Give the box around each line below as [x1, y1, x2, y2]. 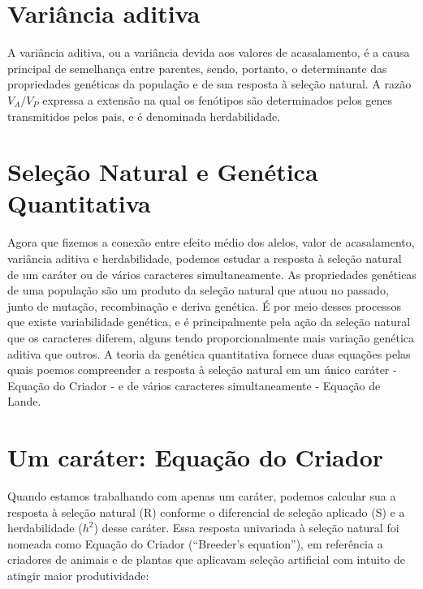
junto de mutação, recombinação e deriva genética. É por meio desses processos [7, 297, 401, 314]
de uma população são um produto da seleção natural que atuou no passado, [7, 282, 389, 299]
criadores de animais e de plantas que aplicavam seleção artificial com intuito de [7, 551, 405, 568]
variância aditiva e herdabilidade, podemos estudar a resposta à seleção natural [7, 250, 402, 266]
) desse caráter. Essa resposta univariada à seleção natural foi [93, 519, 399, 536]
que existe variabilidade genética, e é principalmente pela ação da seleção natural [7, 313, 411, 330]
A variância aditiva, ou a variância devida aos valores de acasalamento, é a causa [7, 44, 410, 61]
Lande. [7, 393, 41, 410]
